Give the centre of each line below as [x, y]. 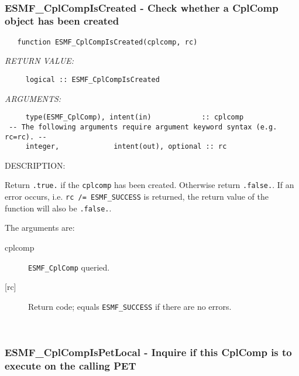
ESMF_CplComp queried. [69, 267]
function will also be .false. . [58, 208]
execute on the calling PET [71, 365]
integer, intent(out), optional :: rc [126, 147]
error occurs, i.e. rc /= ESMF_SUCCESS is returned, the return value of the [137, 196]
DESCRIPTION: [35, 165]
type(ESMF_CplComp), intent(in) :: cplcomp [135, 117]
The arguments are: [40, 228]
